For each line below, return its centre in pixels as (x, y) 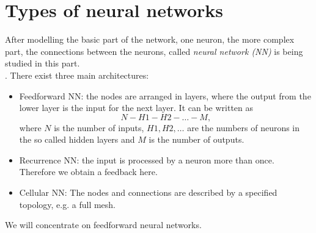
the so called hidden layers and (77, 139)
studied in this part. (42, 63)
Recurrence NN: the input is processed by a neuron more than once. (147, 160)
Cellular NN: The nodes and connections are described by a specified (148, 192)
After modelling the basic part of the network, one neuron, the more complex (150, 39)
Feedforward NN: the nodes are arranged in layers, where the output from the (165, 95)
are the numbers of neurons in (244, 127)
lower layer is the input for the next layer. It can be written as (136, 108)
